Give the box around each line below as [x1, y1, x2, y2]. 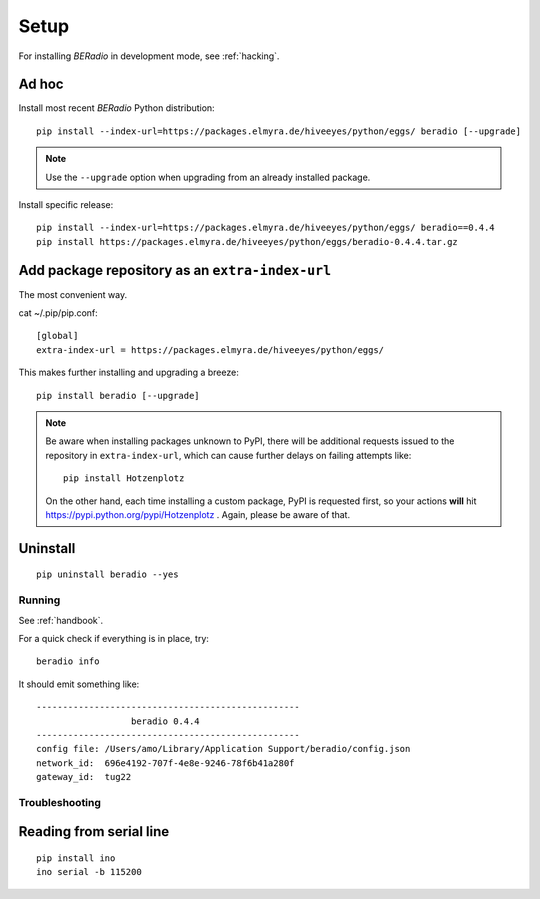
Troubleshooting [18, 795, 102, 809]
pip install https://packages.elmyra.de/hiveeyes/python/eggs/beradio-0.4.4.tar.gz [36, 236, 459, 247]
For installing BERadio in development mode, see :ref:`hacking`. [18, 50, 280, 62]
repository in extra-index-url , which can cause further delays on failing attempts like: [45, 449, 412, 461]
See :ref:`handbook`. [18, 614, 104, 626]
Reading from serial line [18, 823, 170, 840]
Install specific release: [18, 199, 114, 211]
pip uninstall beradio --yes [36, 569, 179, 580]
